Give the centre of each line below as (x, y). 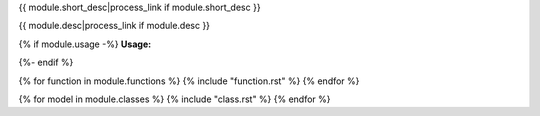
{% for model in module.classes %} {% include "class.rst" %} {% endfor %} (174, 99)
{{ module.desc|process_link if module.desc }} (114, 26)
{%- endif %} (46, 62)
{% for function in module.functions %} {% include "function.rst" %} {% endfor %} (189, 81)
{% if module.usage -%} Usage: (85, 44)
